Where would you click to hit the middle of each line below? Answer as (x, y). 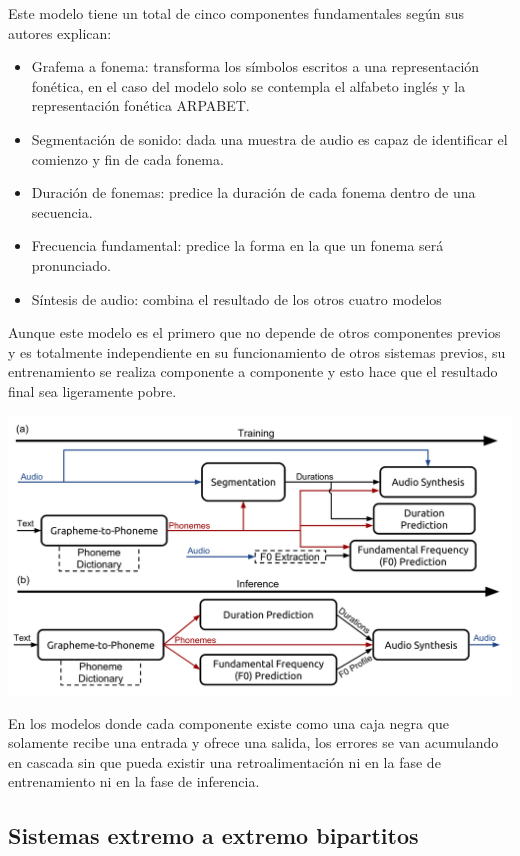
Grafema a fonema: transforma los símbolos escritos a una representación (255, 66)
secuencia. (62, 211)
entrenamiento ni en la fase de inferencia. (134, 781)
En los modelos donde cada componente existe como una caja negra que (229, 722)
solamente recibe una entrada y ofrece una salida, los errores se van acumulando (253, 742)
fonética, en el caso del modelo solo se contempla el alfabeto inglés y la (248, 85)
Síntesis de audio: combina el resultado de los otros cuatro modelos (236, 298)
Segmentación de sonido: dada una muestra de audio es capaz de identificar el (269, 138)
